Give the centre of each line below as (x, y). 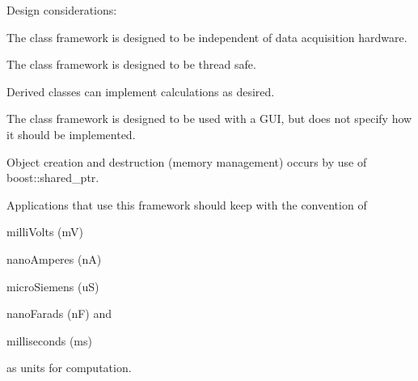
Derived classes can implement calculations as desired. (141, 91)
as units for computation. (69, 368)
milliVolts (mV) (45, 232)
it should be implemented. (71, 134)
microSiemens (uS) (53, 286)
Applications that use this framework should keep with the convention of (187, 204)
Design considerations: (62, 10)
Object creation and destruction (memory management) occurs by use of (187, 161)
